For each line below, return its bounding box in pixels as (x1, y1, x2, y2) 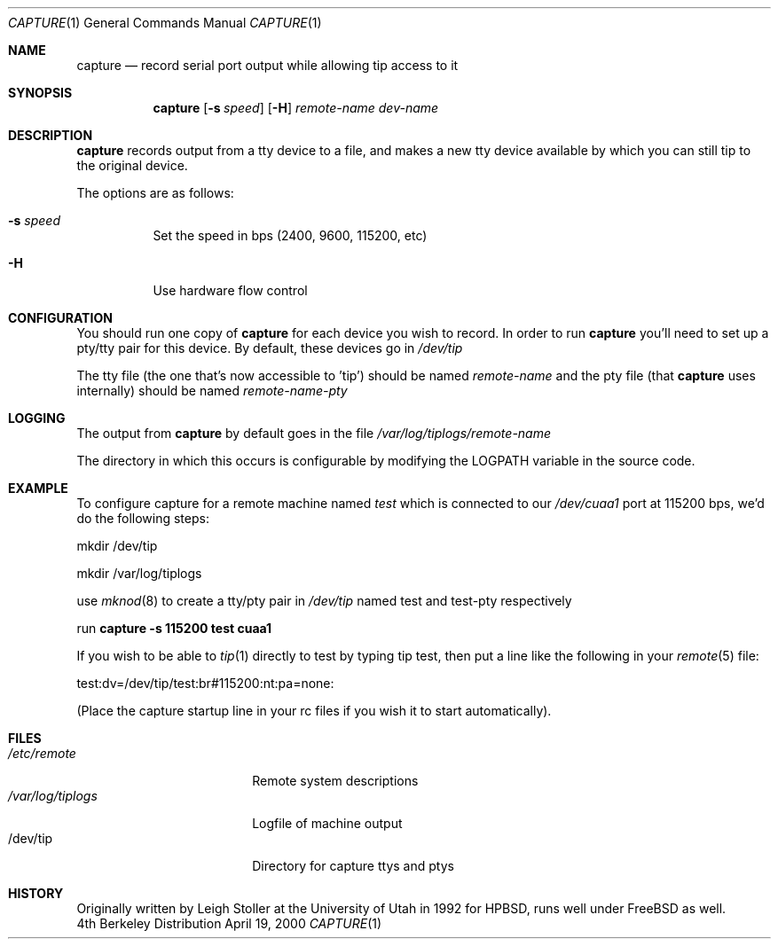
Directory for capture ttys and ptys (252, 858, 454, 873)
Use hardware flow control (153, 283, 308, 298)
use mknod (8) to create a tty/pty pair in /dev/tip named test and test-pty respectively (76, 593, 572, 608)
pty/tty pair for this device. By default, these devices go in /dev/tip (76, 340, 463, 356)
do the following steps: (76, 511, 209, 526)
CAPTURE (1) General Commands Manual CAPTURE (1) (8, 15, 322, 30)
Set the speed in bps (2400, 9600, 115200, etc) (153, 228, 428, 243)
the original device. (76, 158, 188, 173)
